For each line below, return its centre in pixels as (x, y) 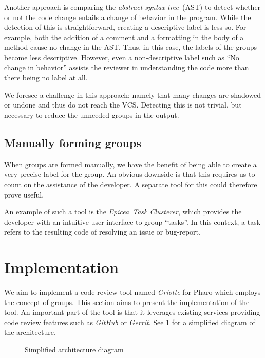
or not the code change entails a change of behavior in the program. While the (128, 17)
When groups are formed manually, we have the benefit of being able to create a (130, 164)
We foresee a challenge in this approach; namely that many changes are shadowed (133, 94)
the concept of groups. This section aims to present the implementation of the (127, 302)
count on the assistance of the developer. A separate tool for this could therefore (131, 184)
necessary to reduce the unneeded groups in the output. (92, 114)
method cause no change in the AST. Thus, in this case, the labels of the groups (131, 47)
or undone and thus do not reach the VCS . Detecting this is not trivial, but (123, 105)
